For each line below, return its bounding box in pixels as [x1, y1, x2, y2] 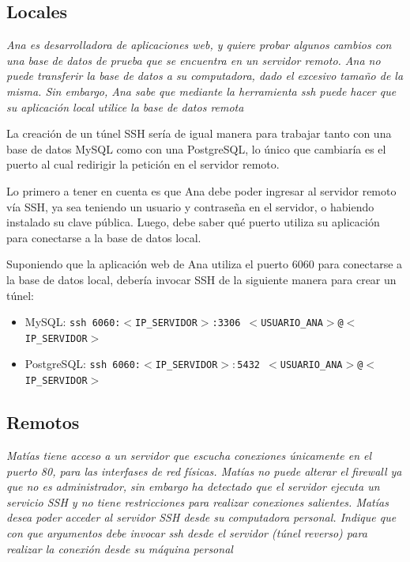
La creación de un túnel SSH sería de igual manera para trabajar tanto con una [6, 125, 392, 142]
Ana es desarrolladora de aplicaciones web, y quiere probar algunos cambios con [6, 36, 392, 53]
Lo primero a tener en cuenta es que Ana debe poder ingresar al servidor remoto [6, 182, 397, 199]
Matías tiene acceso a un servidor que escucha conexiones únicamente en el [6, 446, 372, 463]
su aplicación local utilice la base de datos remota [6, 98, 244, 115]
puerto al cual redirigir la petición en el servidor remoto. [6, 156, 280, 173]
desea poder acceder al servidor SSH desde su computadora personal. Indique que [6, 509, 397, 526]
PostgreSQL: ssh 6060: [24, 355, 141, 372]
